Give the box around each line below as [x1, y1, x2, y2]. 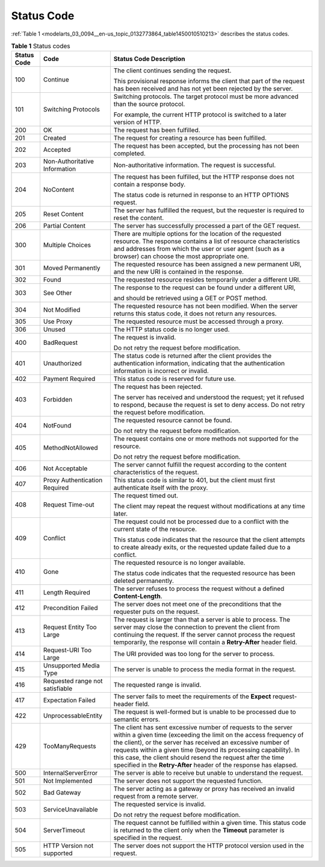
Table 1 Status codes [11, 42, 70, 51]
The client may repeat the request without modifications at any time [113, 502, 305, 511]
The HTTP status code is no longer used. [113, 326, 230, 334]
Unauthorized [43, 359, 82, 368]
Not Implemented [43, 777, 93, 785]
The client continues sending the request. [113, 66, 232, 75]
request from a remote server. [113, 792, 199, 801]
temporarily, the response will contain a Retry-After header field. [113, 638, 297, 646]
